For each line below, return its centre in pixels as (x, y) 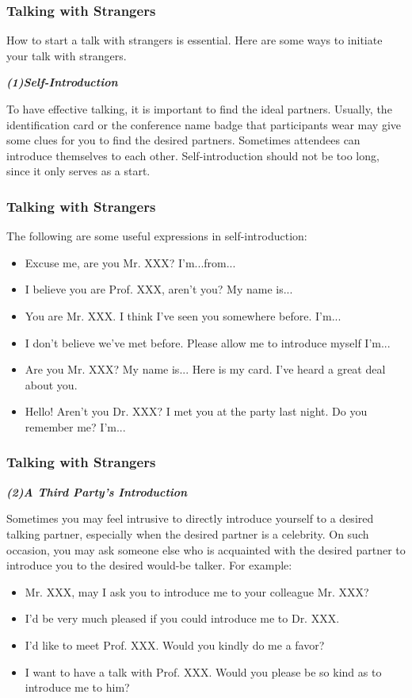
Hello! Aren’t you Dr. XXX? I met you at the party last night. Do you (196, 411)
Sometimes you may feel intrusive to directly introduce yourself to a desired (190, 518)
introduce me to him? (77, 687)
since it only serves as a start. (78, 171)
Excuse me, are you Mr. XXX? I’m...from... (130, 262)
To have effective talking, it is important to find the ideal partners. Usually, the (199, 109)
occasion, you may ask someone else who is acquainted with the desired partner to (206, 549)
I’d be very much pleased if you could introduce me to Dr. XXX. (182, 618)
